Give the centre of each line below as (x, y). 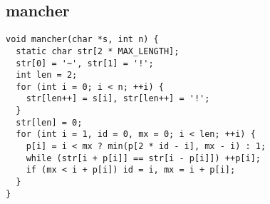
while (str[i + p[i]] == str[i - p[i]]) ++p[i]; (143, 158)
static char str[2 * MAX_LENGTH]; (98, 51)
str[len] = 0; (49, 122)
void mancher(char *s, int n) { (82, 40)
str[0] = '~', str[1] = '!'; (85, 63)
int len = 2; (47, 75)
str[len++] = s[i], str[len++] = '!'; (118, 99)
